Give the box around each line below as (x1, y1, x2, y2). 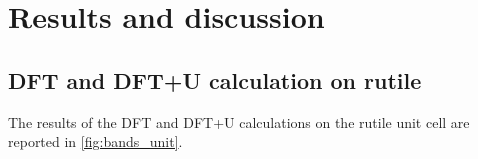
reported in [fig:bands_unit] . (8, 131, 183, 152)
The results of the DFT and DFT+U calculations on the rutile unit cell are (8, 111, 470, 132)
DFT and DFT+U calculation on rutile (8, 64, 422, 95)
